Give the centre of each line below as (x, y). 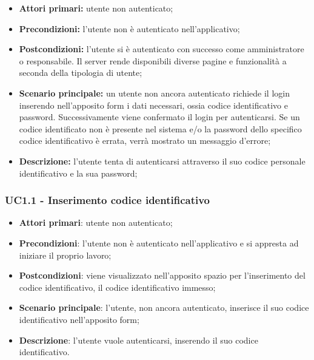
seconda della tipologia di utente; (81, 73)
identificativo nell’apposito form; (79, 319)
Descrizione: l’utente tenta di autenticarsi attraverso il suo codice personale (162, 161)
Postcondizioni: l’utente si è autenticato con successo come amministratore (162, 49)
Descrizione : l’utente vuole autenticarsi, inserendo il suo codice (139, 340)
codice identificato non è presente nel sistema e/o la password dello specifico (160, 128)
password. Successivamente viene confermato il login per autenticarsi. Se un (159, 117)
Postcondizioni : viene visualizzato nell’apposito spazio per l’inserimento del (162, 275)
